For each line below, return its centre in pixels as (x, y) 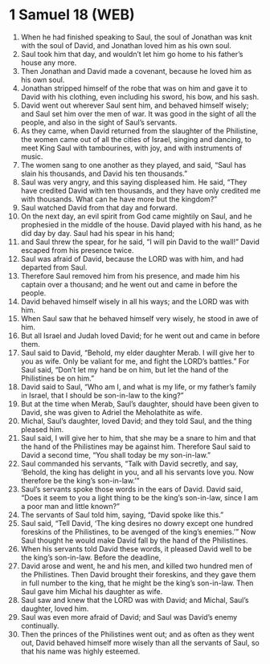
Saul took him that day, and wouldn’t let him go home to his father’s (132, 54)
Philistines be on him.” (57, 378)
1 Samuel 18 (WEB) (72, 15)
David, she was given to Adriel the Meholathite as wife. (112, 412)
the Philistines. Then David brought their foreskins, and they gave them (138, 574)
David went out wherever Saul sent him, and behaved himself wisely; (135, 105)
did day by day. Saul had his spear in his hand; (98, 233)
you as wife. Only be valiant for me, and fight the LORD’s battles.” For (135, 361)
